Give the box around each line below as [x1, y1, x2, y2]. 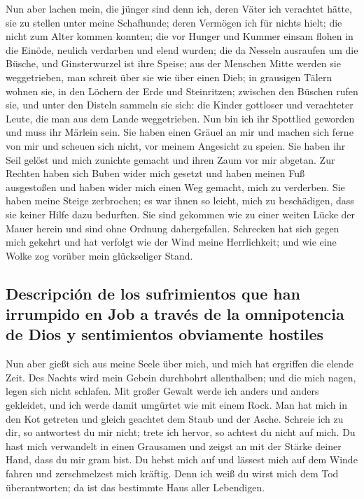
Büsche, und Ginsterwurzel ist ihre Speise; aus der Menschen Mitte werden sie [6, 56, 341, 71]
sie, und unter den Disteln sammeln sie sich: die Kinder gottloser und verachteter [6, 97, 353, 112]
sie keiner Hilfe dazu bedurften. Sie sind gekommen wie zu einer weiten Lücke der [6, 206, 356, 221]
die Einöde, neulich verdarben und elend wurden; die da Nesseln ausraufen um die [6, 42, 358, 57]
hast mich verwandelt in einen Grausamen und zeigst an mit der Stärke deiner [6, 438, 342, 453]
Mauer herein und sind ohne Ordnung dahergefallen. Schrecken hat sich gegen [6, 220, 339, 235]
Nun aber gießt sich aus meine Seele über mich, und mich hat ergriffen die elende [6, 356, 353, 371]
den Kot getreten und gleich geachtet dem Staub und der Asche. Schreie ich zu [6, 411, 344, 426]
